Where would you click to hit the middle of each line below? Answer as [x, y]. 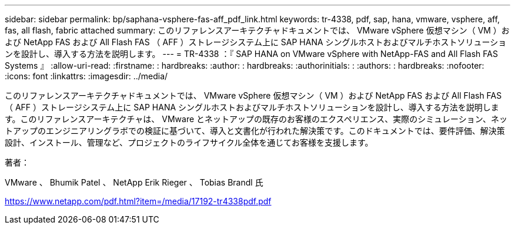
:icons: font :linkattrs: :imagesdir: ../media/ [86, 76]
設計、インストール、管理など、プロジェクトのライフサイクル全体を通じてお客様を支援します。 [189, 142]
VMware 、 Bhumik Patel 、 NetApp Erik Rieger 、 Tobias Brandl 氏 [134, 182]
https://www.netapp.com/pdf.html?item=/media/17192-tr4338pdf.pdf [138, 201]
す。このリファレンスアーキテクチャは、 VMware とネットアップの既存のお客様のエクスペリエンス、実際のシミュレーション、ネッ [256, 119]
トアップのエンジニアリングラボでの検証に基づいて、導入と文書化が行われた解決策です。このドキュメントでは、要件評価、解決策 [255, 131]
